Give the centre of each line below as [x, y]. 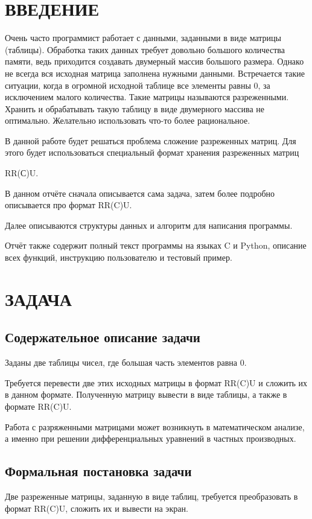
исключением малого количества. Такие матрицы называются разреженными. [147, 97]
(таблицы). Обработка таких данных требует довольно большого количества [145, 49]
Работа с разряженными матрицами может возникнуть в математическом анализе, [155, 426]
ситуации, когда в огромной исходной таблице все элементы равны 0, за [138, 85]
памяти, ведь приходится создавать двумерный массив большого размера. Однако [154, 61]
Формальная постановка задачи [98, 471]
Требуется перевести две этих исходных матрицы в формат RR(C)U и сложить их [156, 382]
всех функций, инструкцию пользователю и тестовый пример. [119, 257]
